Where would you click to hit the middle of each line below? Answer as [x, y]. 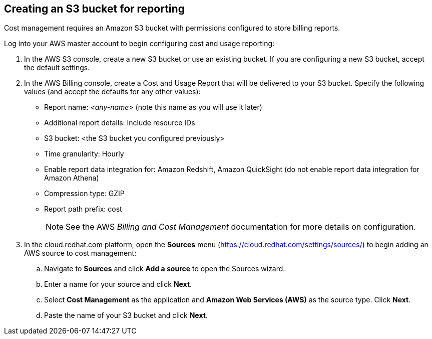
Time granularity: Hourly [84, 154]
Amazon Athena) [72, 178]
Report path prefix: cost [83, 209]
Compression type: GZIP [84, 194]
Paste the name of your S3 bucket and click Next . [126, 315]
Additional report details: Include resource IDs [120, 123]
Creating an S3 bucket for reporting [94, 9]
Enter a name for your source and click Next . [118, 284]
